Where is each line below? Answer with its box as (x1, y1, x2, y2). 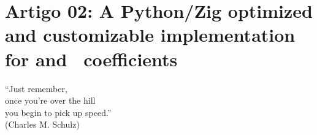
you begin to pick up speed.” (5, 106, 112, 118)
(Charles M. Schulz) (5, 118, 80, 131)
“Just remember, (5, 82, 67, 94)
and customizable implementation (5, 22, 296, 47)
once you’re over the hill (5, 94, 96, 107)
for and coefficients (5, 46, 178, 71)
